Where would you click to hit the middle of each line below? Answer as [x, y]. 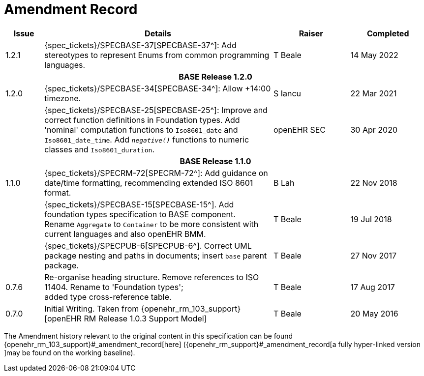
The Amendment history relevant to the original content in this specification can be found [149, 336]
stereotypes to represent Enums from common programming [157, 55]
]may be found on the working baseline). [70, 352]
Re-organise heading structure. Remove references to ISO [152, 277]
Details [158, 33]
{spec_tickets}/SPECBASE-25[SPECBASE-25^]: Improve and [156, 110]
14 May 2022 [374, 55]
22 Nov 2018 [374, 183]
